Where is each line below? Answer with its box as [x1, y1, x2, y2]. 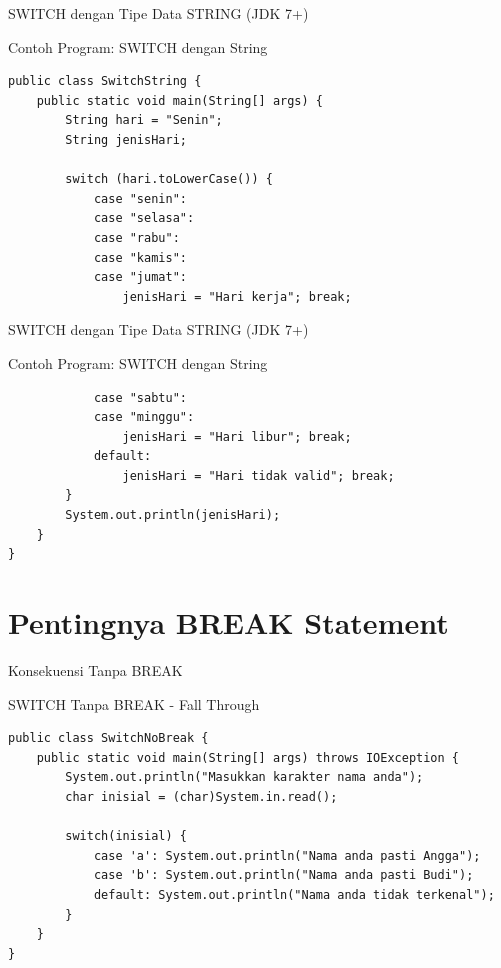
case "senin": [93, 191, 187, 206]
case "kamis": [93, 250, 187, 265]
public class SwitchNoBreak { [8, 731, 209, 746]
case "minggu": [93, 410, 195, 425]
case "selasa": [93, 211, 195, 226]
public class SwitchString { [8, 74, 202, 89]
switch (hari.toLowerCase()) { [65, 172, 273, 187]
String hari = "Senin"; [65, 113, 223, 128]
